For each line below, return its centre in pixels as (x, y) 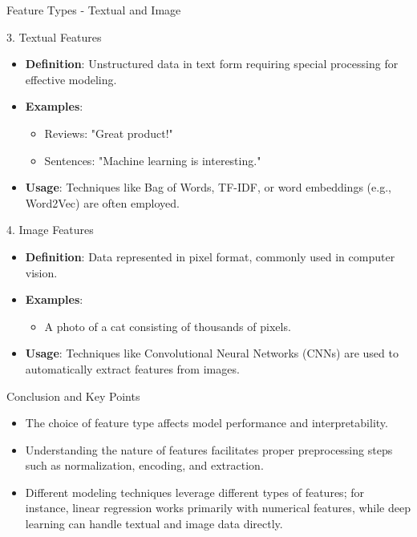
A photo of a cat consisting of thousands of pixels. (168, 326)
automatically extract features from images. (132, 368)
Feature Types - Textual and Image (94, 10)
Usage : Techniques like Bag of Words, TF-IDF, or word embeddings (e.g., (208, 187)
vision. (41, 272)
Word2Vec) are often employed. (102, 202)
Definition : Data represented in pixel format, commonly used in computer (210, 256)
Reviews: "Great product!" (109, 133)
